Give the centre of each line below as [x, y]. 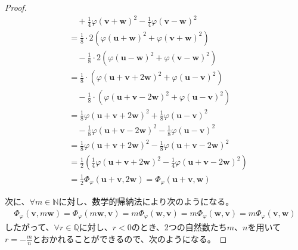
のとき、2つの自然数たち [179, 227]
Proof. [16, 7]
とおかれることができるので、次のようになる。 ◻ [130, 238]
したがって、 [30, 227]
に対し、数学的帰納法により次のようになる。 [146, 201]
